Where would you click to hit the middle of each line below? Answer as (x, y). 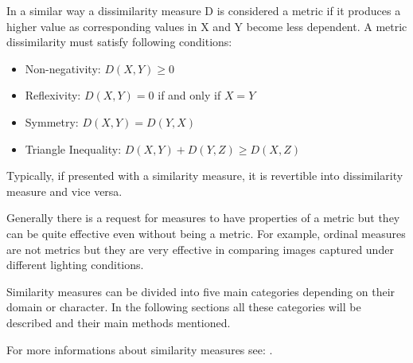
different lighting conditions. (75, 265)
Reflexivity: (53, 95)
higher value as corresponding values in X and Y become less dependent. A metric (207, 26)
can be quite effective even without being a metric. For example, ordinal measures (206, 233)
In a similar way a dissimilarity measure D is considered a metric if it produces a (204, 10)
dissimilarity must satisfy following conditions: (119, 42)
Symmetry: (52, 121)
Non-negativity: (63, 68)
